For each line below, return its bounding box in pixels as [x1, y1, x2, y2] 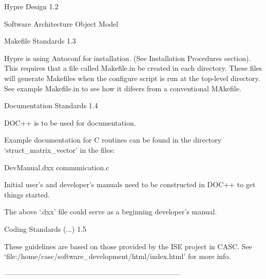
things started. [4, 189, 50, 200]
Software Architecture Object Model [4, 18, 119, 29]
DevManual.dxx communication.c [4, 162, 109, 172]
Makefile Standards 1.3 [4, 35, 76, 46]
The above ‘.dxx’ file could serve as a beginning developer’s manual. [4, 206, 217, 217]
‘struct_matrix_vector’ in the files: [4, 144, 115, 155]
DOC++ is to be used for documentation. [4, 117, 136, 128]
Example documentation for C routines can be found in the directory [4, 134, 222, 145]
